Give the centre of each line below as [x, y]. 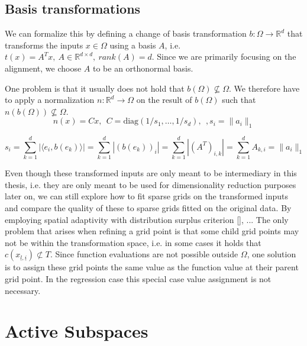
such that [239, 100]
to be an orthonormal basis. [143, 68]
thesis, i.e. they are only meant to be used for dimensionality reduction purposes [151, 184]
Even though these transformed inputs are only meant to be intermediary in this [151, 173]
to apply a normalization [50, 100]
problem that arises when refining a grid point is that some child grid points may [152, 231]
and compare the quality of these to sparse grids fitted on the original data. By [148, 208]
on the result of [164, 100]
